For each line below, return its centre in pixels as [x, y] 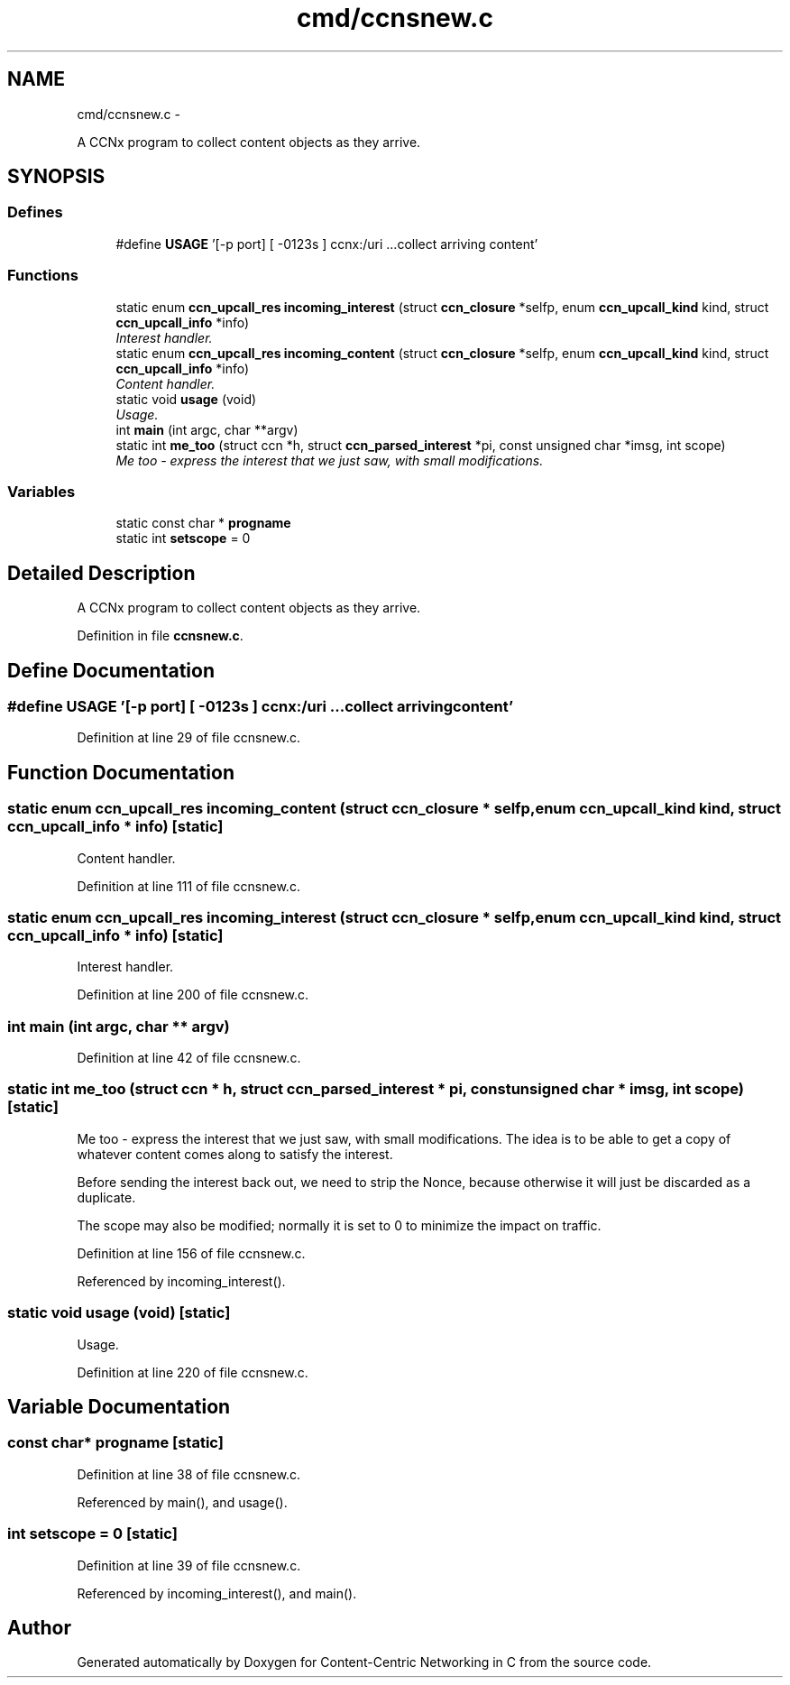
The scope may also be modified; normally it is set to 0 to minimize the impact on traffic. [339, 1225]
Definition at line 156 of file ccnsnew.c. [191, 1253]
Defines [35, 212]
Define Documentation [111, 670]
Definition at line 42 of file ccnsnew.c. [189, 1058]
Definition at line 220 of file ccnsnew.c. [193, 1372]
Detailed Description [101, 573]
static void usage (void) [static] [119, 1313]
